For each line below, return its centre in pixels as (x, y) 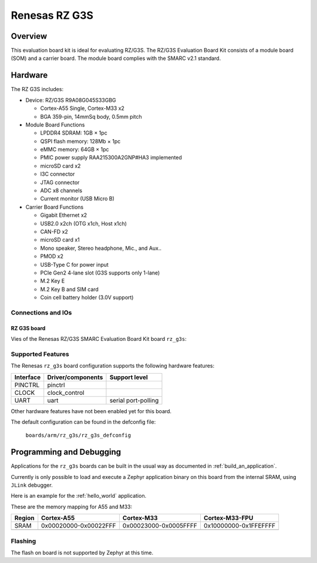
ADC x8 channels (61, 190)
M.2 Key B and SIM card (70, 289)
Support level (129, 377)
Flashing (23, 541)
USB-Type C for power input (74, 264)
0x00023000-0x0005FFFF (160, 526)
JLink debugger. (32, 485)
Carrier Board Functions (55, 207)
